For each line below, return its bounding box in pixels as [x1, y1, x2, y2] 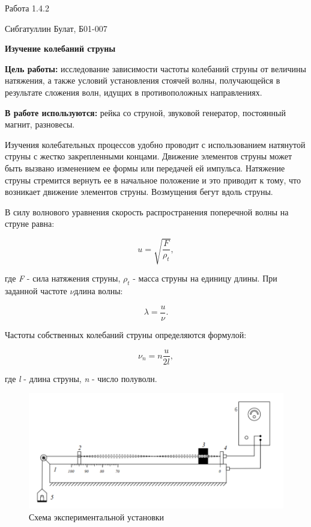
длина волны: [74, 285, 123, 297]
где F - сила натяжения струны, [5, 272, 121, 285]
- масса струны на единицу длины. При [133, 272, 277, 285]
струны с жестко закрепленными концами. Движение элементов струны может [5, 150, 292, 162]
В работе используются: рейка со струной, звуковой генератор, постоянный [5, 106, 286, 119]
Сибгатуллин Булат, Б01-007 [5, 22, 107, 34]
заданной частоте [5, 285, 67, 297]
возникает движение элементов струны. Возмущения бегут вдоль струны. [5, 185, 273, 198]
